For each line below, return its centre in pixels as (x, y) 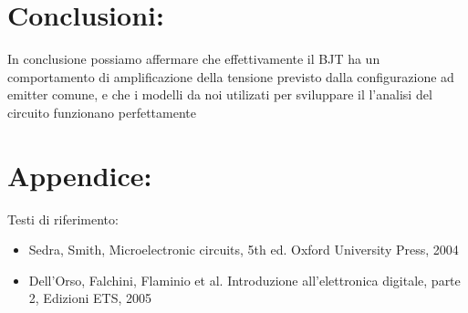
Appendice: (80, 175)
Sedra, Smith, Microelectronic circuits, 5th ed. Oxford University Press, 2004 (244, 250)
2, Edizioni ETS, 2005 (90, 298)
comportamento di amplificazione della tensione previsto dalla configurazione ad (231, 76)
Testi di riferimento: (63, 219)
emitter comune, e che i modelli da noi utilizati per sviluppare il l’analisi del (220, 94)
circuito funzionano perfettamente (102, 112)
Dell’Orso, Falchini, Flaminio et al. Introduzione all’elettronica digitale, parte (244, 280)
